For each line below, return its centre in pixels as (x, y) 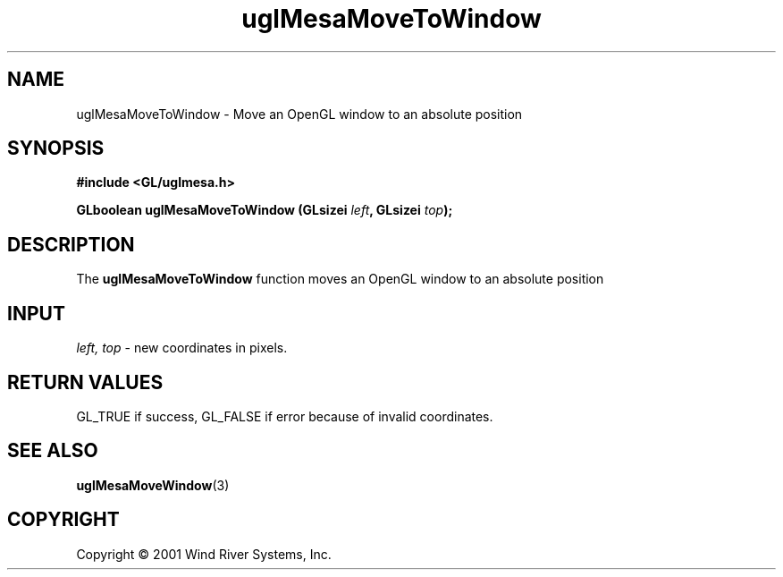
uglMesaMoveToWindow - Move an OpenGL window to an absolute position (299, 114)
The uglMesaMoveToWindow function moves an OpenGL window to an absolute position (340, 279)
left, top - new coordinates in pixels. (182, 348)
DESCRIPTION (71, 244)
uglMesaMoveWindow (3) (153, 485)
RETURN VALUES (85, 382)
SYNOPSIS (56, 148)
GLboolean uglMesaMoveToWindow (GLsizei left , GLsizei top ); (265, 210)
